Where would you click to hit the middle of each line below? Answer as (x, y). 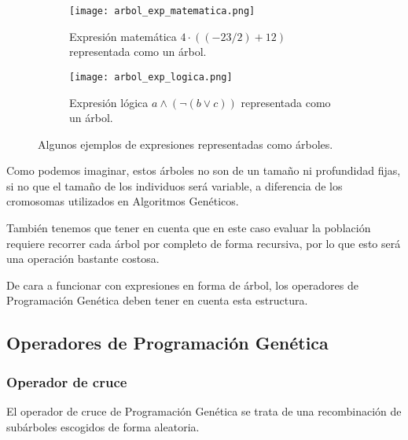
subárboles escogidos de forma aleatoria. (103, 426)
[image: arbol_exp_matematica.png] (162, 11)
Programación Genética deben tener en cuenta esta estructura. (157, 300)
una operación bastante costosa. (83, 259)
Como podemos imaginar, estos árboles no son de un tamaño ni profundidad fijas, (204, 170)
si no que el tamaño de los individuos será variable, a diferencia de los (175, 185)
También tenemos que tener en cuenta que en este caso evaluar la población (189, 228)
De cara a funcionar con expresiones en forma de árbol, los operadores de (182, 285)
